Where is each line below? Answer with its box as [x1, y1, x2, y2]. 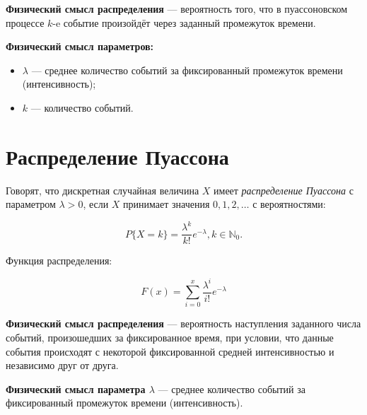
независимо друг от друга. [6, 358, 119, 373]
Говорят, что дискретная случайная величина [6, 182, 199, 197]
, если [83, 197, 109, 211]
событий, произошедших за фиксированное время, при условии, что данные [6, 329, 334, 344]
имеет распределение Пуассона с [214, 182, 354, 197]
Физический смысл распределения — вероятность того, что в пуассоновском [6, 1, 348, 16]
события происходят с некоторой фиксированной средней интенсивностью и [6, 344, 334, 358]
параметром [6, 197, 56, 211]
